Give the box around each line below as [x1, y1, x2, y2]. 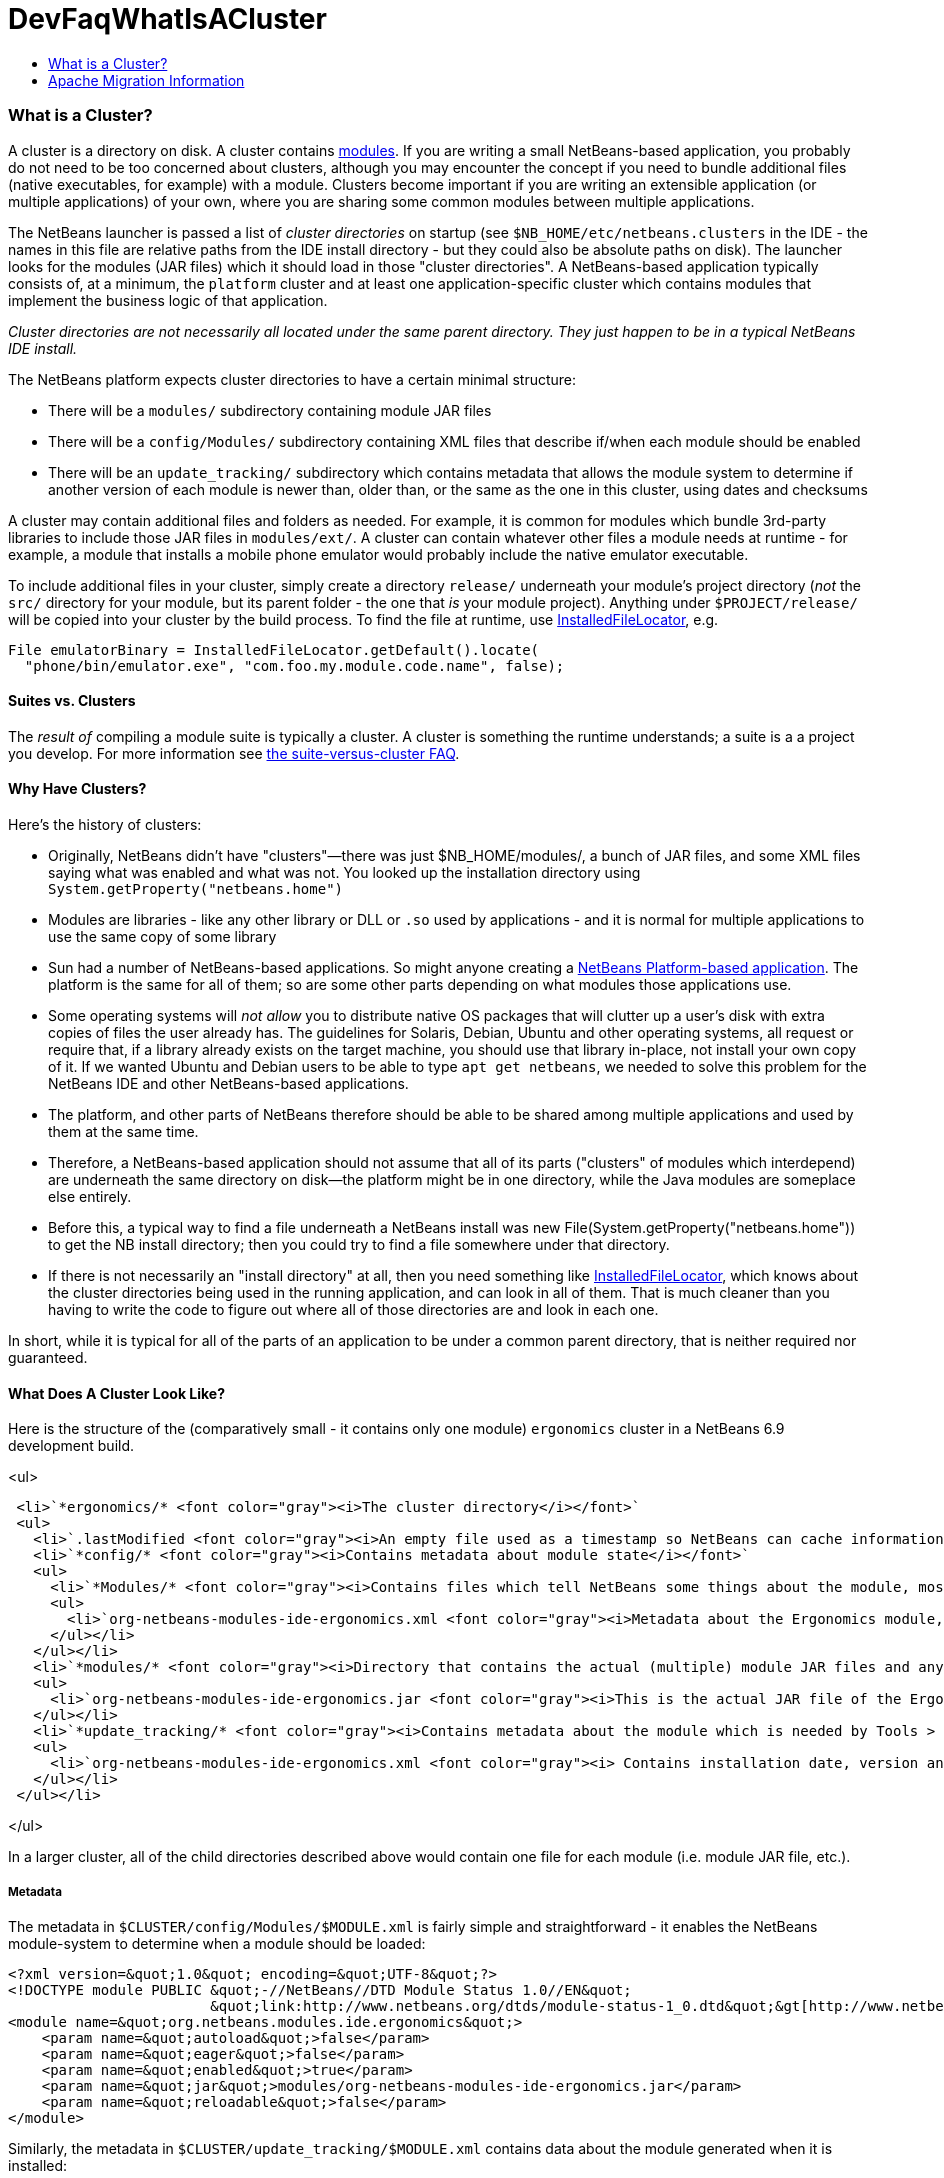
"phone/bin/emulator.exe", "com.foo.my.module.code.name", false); [24, 657, 565, 674]
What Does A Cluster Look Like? [8, 1384, 226, 1402]
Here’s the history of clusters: [8, 815, 202, 833]
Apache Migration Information [48, 71, 245, 89]
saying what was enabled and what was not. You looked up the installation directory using [48, 863, 641, 881]
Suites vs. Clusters [8, 692, 136, 710]
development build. [8, 1437, 135, 1455]
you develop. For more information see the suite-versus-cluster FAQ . [8, 744, 460, 762]
